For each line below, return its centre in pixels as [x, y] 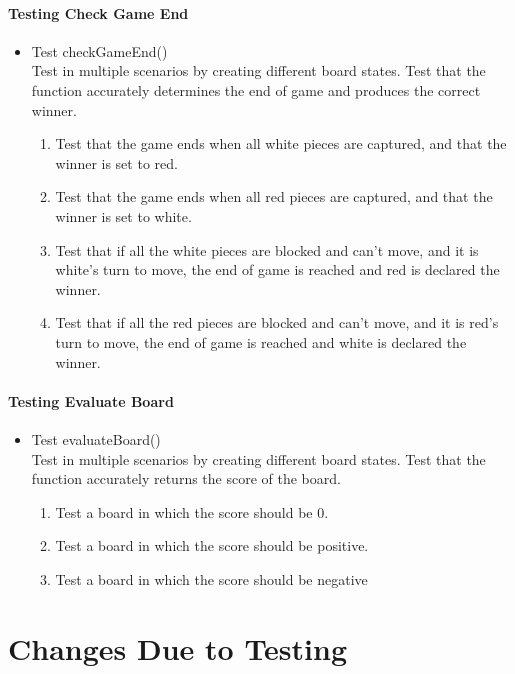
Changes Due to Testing [178, 647]
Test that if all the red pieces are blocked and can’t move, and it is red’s [277, 322]
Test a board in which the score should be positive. [212, 545]
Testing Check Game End [98, 12]
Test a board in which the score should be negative [211, 578]
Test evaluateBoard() [96, 438]
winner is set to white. [123, 215]
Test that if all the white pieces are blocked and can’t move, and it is [267, 249]
